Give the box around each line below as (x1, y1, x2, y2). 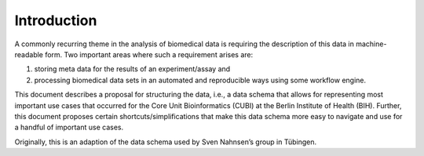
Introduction (14, 12, 97, 29)
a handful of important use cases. (14, 122, 124, 132)
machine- (356, 39, 387, 49)
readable (14, 49, 43, 59)
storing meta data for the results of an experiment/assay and (34, 64, 231, 74)
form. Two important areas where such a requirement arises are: (44, 49, 254, 59)
